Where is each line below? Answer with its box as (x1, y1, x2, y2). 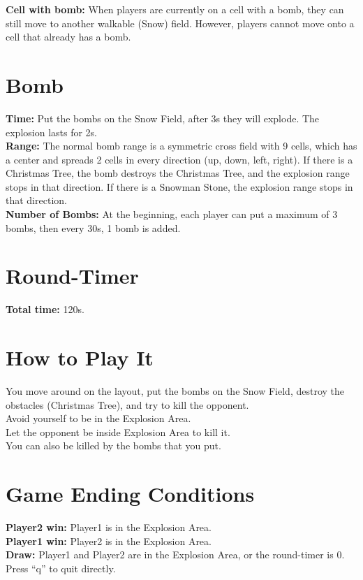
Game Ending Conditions (6, 479, 255, 508)
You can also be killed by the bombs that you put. (6, 438, 221, 453)
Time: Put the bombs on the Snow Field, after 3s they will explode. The (6, 110, 320, 125)
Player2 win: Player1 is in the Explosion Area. (6, 520, 212, 535)
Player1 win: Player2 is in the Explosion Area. (6, 533, 212, 548)
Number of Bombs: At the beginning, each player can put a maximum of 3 (6, 207, 338, 222)
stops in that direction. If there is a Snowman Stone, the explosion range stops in (6, 179, 353, 194)
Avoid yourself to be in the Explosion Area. (6, 411, 191, 426)
